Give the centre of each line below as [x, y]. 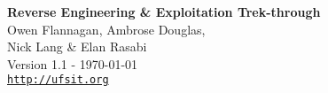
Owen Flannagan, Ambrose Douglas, [106, 29]
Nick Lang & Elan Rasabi [77, 46]
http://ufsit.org [58, 80]
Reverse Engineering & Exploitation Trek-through [164, 12]
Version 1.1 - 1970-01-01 [73, 63]
